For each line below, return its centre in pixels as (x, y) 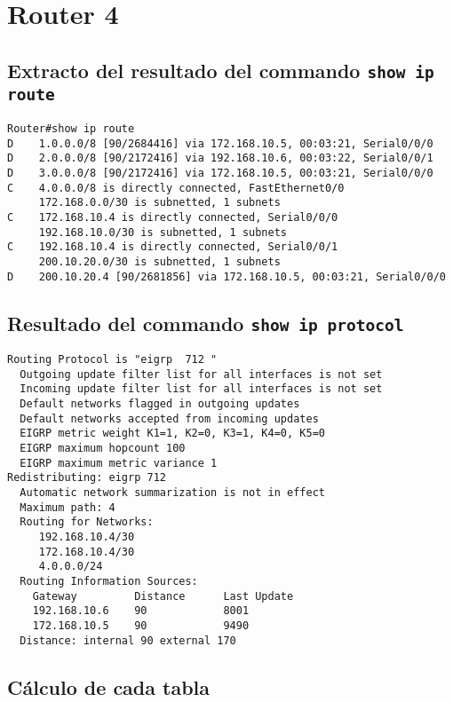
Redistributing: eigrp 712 (87, 478)
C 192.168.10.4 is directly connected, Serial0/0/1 (173, 247)
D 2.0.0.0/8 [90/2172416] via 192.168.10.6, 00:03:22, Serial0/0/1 (220, 158)
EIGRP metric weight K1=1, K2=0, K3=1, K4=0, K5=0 (172, 434)
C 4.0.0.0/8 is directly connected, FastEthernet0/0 (176, 188)
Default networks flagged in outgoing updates (160, 404)
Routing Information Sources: (109, 581)
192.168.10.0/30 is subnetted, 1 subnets (163, 232)
